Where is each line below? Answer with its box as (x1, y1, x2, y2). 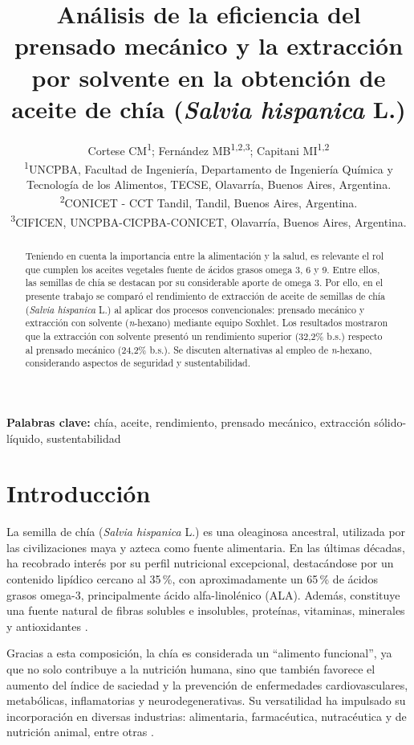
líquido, (6, 429, 43, 446)
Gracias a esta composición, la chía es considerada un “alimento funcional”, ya (6, 645, 392, 661)
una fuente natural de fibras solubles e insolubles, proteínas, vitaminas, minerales (6, 602, 405, 619)
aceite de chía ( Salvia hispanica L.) (11, 92, 406, 125)
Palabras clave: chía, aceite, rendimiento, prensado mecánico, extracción (6, 413, 371, 430)
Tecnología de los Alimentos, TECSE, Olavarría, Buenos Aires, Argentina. (26, 176, 392, 193)
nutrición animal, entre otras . (6, 723, 154, 740)
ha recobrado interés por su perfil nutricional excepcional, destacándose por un (6, 555, 394, 571)
